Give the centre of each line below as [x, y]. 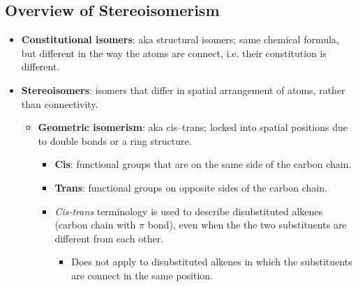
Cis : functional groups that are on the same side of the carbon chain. [203, 164]
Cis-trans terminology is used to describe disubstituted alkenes [189, 211]
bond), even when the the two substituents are [247, 225]
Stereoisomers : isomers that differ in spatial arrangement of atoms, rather [183, 90]
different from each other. [109, 238]
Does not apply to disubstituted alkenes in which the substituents [212, 262]
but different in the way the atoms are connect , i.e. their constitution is [174, 53]
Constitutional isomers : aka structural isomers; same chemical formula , [180, 39]
